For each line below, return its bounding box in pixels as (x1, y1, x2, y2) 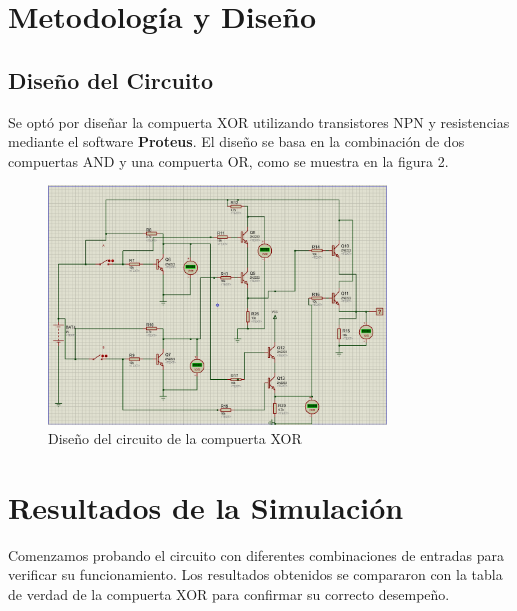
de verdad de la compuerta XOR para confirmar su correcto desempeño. (8, 584, 450, 604)
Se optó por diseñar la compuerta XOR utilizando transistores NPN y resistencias (8, 111, 510, 132)
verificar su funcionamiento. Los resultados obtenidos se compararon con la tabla (8, 564, 503, 585)
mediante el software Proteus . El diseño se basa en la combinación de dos (8, 131, 465, 152)
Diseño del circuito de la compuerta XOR (48, 428, 302, 449)
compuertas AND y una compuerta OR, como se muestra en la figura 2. (8, 150, 449, 171)
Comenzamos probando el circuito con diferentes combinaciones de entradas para (8, 544, 504, 565)
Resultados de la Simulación (8, 486, 404, 527)
